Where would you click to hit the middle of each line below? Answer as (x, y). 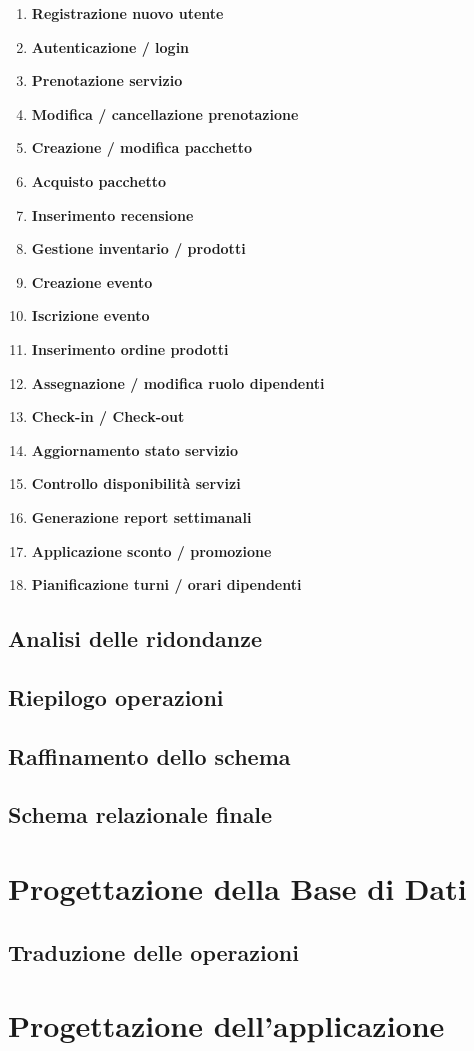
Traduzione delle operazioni (153, 951)
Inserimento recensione (112, 214)
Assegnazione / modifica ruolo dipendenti (178, 382)
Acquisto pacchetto (99, 180)
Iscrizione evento (90, 315)
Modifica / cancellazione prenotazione (165, 113)
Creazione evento (92, 281)
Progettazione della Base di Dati (237, 888)
